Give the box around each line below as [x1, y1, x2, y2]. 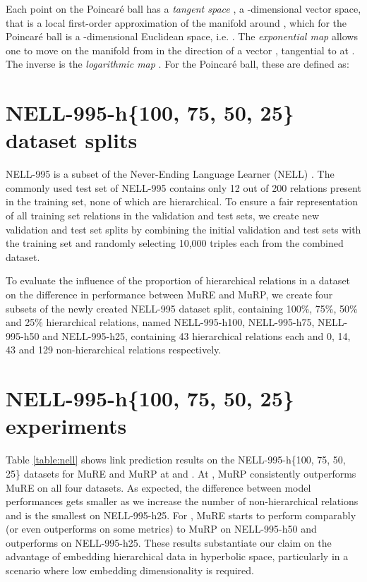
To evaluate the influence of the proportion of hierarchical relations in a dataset [6, 273, 351, 288]
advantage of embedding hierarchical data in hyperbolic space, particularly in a [6, 549, 349, 564]
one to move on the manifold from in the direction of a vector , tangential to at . [6, 42, 355, 57]
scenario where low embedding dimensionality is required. [6, 563, 254, 578]
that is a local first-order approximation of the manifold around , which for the [6, 15, 347, 30]
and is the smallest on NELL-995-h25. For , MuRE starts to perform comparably [6, 507, 356, 522]
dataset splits [6, 126, 138, 154]
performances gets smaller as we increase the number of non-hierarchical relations [6, 494, 359, 509]
